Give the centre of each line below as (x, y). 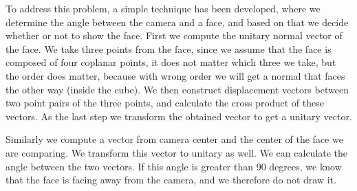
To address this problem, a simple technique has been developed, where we (163, 8)
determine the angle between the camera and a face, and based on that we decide (177, 22)
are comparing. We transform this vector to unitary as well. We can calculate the (177, 152)
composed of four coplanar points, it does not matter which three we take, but (171, 62)
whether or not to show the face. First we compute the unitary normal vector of (174, 35)
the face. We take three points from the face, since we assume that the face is (169, 48)
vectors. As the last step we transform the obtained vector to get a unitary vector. (179, 116)
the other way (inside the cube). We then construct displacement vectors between (177, 89)
